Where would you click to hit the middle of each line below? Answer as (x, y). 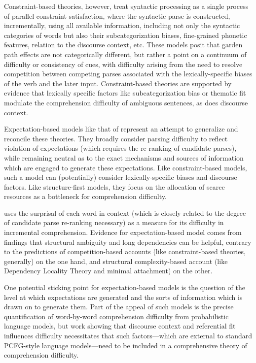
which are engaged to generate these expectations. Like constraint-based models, (126, 167)
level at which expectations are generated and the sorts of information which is (123, 297)
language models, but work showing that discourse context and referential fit (120, 326)
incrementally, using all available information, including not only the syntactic (122, 25)
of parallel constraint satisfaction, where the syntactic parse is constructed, (117, 16)
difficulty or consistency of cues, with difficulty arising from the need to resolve (123, 64)
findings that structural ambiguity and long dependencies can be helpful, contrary (128, 242)
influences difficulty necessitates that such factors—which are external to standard (128, 335)
